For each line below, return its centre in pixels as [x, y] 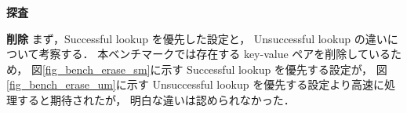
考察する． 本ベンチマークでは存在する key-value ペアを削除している [214, 54]
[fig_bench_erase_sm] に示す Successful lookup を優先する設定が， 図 [214, 69]
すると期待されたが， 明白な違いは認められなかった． [156, 99]
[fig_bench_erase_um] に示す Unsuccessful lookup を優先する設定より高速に [195, 84]
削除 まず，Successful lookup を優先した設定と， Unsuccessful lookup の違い [197, 38]
